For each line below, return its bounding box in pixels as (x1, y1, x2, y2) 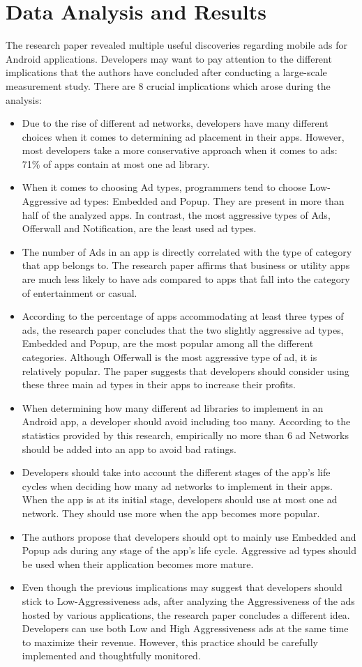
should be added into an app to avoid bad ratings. (22, 441, 236, 456)
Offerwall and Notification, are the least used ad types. (22, 221, 257, 236)
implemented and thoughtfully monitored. (22, 648, 201, 663)
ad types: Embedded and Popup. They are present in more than (70, 194, 345, 208)
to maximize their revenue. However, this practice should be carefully (22, 634, 319, 649)
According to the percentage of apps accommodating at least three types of (22, 309, 344, 323)
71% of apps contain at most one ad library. (22, 156, 210, 171)
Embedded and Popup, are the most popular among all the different (22, 336, 314, 351)
